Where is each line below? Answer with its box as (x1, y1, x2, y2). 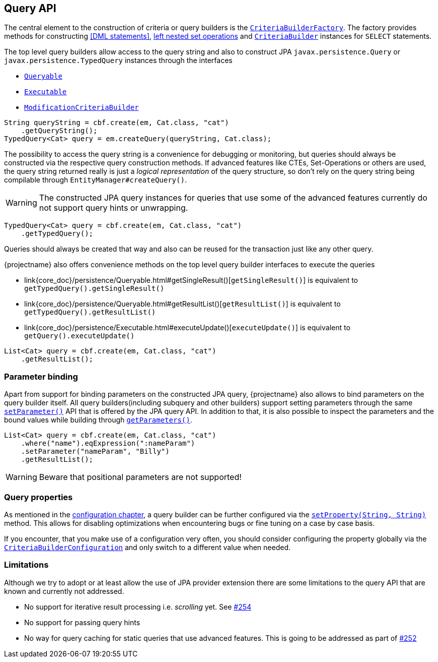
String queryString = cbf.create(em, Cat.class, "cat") (4, 118, 229, 127)
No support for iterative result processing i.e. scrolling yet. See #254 (24, 602, 252, 611)
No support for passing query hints (24, 618, 140, 627)
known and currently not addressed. (4, 586, 124, 595)
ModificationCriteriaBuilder (24, 103, 139, 112)
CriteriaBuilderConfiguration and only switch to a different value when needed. (4, 543, 290, 552)
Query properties (4, 492, 73, 502)
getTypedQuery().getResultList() (24, 308, 156, 317)
